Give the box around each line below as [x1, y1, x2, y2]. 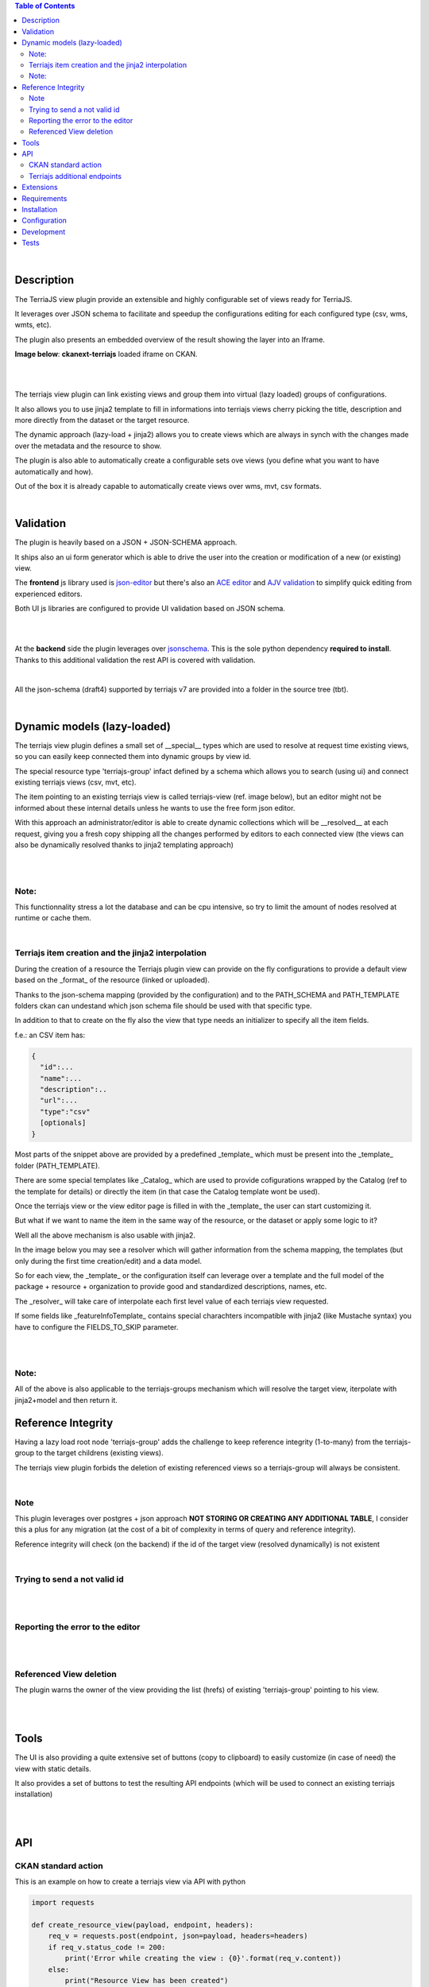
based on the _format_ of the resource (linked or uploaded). [14, 975, 211, 985]
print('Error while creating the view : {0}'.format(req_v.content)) [64, 1954, 342, 1963]
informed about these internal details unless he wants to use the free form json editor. [14, 803, 296, 812]
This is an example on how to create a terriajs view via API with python [14, 1877, 246, 1887]
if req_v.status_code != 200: [48, 1942, 166, 1951]
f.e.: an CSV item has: [14, 1030, 86, 1040]
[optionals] [40, 1118, 87, 1128]
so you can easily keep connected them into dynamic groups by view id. [14, 752, 252, 761]
